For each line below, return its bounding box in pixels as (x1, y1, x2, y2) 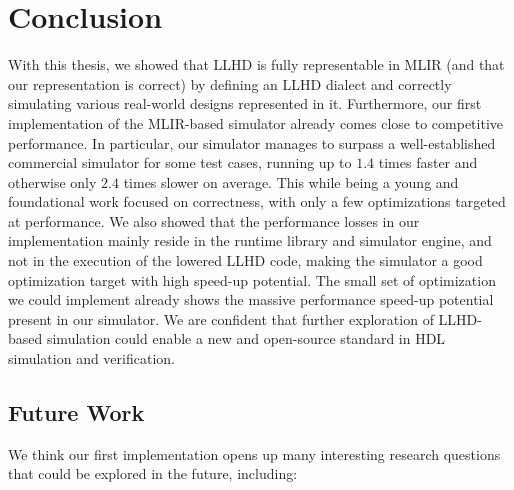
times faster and (378, 152, 478, 173)
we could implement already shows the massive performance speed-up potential (8, 289, 494, 310)
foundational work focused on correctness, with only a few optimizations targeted (8, 191, 506, 212)
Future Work (8, 397, 145, 428)
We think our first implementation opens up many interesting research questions (8, 443, 501, 464)
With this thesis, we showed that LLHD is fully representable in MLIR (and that (8, 54, 505, 75)
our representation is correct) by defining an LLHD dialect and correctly (8, 73, 452, 94)
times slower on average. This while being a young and (123, 171, 459, 192)
